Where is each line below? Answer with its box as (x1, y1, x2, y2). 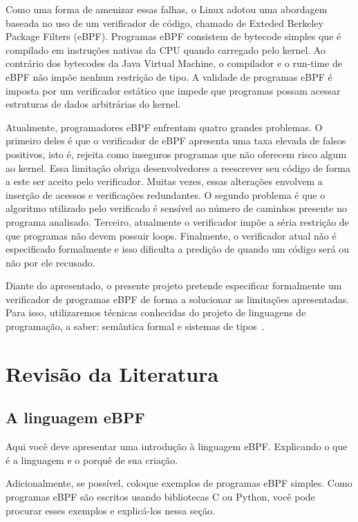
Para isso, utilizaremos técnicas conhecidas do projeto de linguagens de (6, 305, 306, 320)
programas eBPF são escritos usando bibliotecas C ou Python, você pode (6, 490, 315, 504)
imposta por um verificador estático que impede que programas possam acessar (6, 83, 341, 97)
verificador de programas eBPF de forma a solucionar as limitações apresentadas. (6, 291, 350, 306)
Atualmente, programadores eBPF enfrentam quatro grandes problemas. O (6, 119, 323, 134)
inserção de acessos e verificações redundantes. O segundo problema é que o (6, 187, 326, 202)
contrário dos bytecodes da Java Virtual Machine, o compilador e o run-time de (6, 56, 343, 70)
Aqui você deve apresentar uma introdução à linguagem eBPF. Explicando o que (6, 439, 348, 454)
